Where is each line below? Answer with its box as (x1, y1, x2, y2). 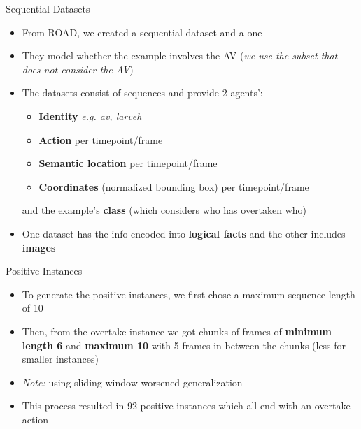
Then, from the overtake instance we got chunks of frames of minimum (22, 323, 332, 338)
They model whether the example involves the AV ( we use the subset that (22, 48, 338, 63)
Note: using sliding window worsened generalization (22, 375, 243, 389)
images (22, 240, 56, 254)
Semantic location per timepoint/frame (38, 156, 218, 170)
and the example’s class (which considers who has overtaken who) (22, 203, 307, 217)
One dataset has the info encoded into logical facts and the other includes (22, 226, 346, 240)
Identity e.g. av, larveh (38, 108, 142, 123)
